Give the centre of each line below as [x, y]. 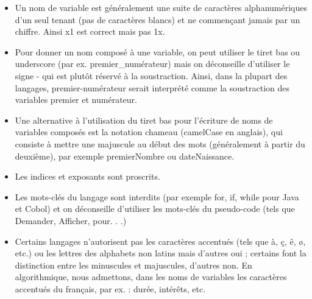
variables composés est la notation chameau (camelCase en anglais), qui [149, 132]
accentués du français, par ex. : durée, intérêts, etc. [110, 288]
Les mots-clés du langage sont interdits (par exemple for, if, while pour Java [157, 196]
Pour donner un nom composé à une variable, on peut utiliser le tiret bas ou [158, 51]
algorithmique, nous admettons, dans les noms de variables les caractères [151, 277]
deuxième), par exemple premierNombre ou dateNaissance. [125, 156]
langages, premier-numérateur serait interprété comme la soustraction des [152, 87]
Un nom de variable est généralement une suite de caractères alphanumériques [161, 7]
